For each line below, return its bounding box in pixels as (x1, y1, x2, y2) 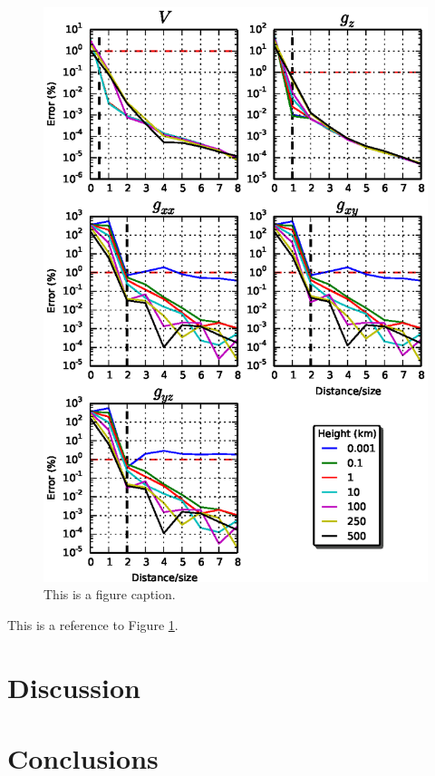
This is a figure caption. (43, 585, 176, 604)
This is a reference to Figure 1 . (7, 616, 179, 635)
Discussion (7, 668, 140, 705)
